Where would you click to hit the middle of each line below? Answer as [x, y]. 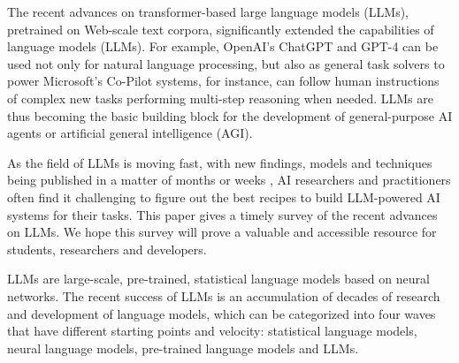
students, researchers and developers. [107, 249]
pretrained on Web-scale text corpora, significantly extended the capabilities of [221, 29]
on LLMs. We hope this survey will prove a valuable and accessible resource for [222, 232]
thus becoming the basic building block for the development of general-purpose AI [230, 115]
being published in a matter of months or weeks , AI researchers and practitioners [229, 180]
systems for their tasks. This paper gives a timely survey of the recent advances [222, 214]
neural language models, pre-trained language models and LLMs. [183, 348]
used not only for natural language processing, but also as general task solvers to [226, 63]
